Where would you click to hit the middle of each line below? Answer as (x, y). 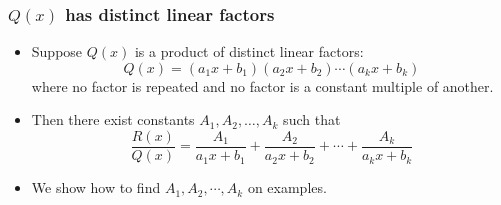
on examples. (287, 187)
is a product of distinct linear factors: (249, 51)
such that (312, 119)
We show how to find (96, 187)
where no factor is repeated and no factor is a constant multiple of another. (262, 85)
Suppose (57, 51)
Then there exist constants (113, 119)
